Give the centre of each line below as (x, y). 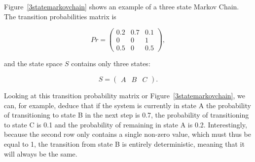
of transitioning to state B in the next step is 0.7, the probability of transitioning (127, 115)
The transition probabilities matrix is (60, 16)
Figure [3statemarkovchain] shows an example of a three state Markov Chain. (122, 6)
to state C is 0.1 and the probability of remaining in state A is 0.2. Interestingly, (126, 124)
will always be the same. (41, 153)
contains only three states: (111, 63)
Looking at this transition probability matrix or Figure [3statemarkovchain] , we (125, 95)
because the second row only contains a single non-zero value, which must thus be (127, 134)
